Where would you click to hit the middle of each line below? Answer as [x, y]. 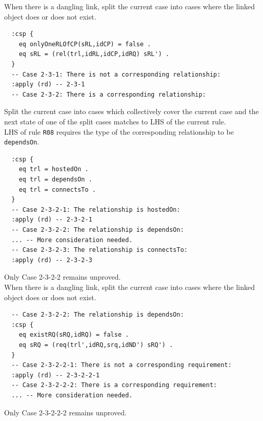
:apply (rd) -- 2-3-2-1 [52, 220]
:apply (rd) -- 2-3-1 [48, 85]
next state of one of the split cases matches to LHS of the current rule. [115, 121]
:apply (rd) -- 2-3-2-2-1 [56, 375]
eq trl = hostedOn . [54, 169]
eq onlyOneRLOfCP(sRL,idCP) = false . [85, 44]
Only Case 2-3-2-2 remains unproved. [63, 277]
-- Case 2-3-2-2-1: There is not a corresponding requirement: [122, 365]
